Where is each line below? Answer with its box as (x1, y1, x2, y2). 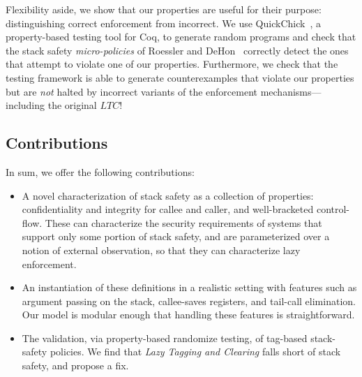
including (6, 98, 45, 112)
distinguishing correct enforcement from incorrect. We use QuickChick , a (6, 15, 321, 30)
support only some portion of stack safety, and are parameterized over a (22, 229, 330, 244)
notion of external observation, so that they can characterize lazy (22, 242, 301, 257)
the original (47, 98, 97, 112)
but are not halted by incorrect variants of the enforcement (6, 84, 257, 98)
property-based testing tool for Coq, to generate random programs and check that (6, 29, 356, 44)
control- (316, 202, 350, 216)
